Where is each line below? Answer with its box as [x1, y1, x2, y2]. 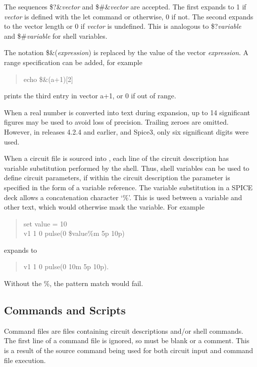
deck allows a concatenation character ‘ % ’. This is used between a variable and [4, 192, 242, 202]
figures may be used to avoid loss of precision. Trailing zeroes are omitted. [4, 117, 229, 127]
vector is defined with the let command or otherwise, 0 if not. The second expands [4, 11, 254, 21]
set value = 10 [23, 218, 67, 228]
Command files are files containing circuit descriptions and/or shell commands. [4, 325, 244, 336]
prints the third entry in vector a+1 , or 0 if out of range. [4, 90, 176, 101]
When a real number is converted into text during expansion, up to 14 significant [4, 107, 251, 117]
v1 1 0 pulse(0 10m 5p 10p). [23, 261, 109, 272]
